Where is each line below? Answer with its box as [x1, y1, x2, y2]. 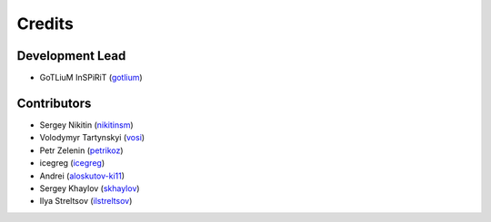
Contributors [16, 95, 92, 111]
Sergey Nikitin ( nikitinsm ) [39, 119, 134, 130]
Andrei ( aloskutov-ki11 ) [39, 170, 125, 181]
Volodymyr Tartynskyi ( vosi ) [39, 132, 145, 143]
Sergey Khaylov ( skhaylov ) [39, 182, 140, 194]
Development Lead [16, 48, 126, 63]
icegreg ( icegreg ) [39, 158, 105, 169]
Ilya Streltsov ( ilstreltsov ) [39, 196, 133, 207]
